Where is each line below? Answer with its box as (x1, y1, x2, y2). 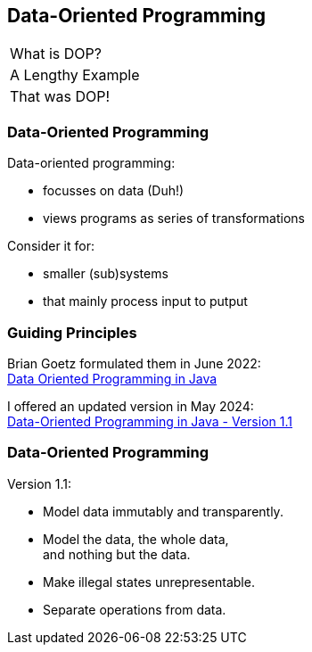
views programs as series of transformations (43, 210, 305, 227)
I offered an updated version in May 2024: (7, 398, 254, 414)
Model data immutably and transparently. (43, 503, 283, 519)
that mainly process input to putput (43, 293, 248, 309)
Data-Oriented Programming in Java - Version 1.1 (7, 413, 292, 429)
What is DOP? (10, 45, 102, 63)
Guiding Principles (7, 323, 137, 342)
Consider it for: (7, 238, 94, 254)
